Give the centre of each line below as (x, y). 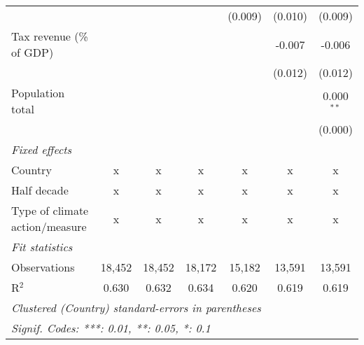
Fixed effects (42, 149)
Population (38, 93)
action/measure (49, 226)
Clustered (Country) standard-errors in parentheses (136, 308)
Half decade (40, 190)
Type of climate (50, 210)
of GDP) (33, 52)
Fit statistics (42, 247)
